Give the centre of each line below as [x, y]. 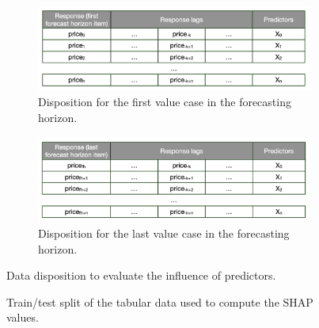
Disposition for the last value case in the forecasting [164, 233]
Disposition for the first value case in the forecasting [165, 102]
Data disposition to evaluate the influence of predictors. [141, 275]
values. [23, 317]
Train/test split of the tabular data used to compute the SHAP [160, 301]
